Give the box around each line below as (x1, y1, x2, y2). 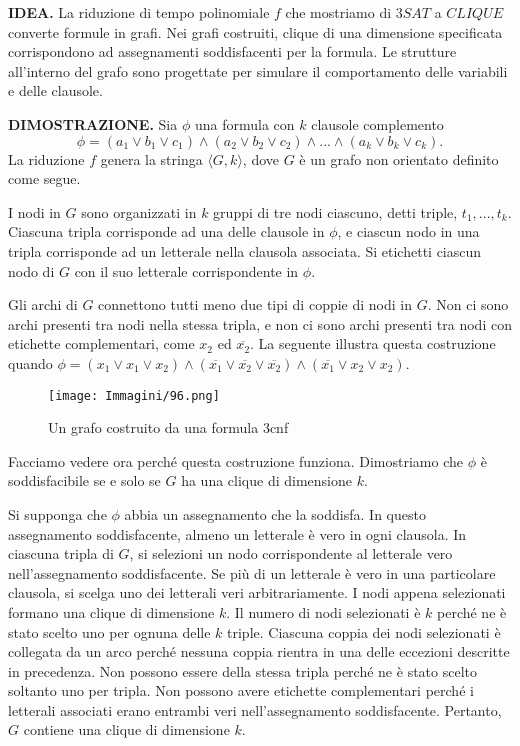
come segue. (8, 168, 81, 189)
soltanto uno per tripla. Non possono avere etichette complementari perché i (8, 680, 474, 701)
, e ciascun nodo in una (337, 221, 480, 242)
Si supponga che (8, 503, 107, 524)
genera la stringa (100, 148, 203, 169)
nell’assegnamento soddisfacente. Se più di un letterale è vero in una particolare (8, 562, 496, 583)
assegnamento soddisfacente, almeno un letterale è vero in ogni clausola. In (8, 523, 467, 544)
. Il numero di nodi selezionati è (226, 601, 421, 622)
